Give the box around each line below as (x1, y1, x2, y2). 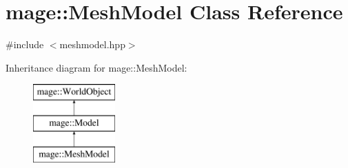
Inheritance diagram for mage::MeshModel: (6, 60, 187, 74)
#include (6, 37, 44, 52)
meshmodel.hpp (59, 37, 125, 52)
